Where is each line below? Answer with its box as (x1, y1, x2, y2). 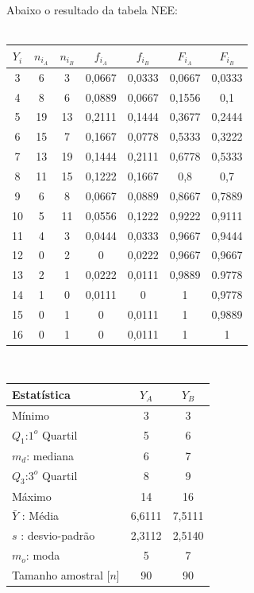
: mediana (26, 447, 75, 463)
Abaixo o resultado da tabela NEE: (6, 2, 178, 17)
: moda (25, 547, 60, 564)
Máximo (12, 487, 52, 504)
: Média (21, 507, 60, 524)
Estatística (12, 386, 71, 402)
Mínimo (12, 406, 50, 423)
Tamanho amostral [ (12, 566, 110, 583)
